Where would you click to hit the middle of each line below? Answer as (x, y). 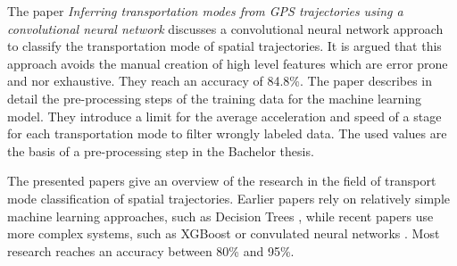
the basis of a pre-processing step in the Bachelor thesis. (161, 150)
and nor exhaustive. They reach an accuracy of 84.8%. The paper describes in (220, 81)
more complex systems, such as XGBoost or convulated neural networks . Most (224, 233)
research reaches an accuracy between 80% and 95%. (151, 250)
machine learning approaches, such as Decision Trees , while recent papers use (220, 216)
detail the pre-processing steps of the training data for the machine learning (215, 98)
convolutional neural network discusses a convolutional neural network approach (225, 28)
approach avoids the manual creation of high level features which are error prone (228, 63)
